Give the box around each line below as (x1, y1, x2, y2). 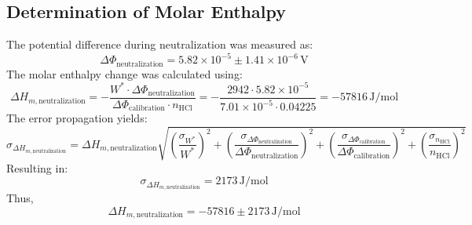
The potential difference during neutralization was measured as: (6, 36, 313, 53)
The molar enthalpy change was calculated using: (6, 65, 243, 82)
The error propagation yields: (6, 110, 148, 126)
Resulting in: (6, 159, 68, 176)
